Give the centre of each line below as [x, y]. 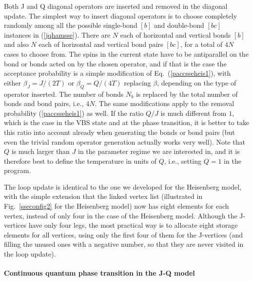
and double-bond [179, 25]
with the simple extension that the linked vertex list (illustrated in [103, 196]
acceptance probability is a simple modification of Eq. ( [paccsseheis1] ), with [117, 73]
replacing [137, 82]
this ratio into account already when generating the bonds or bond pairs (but [119, 132]
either [13, 82]
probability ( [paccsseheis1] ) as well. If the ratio [74, 113]
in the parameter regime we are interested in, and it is [159, 151]
